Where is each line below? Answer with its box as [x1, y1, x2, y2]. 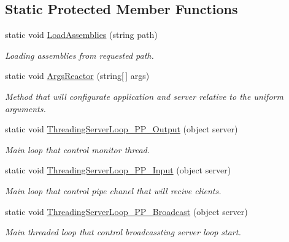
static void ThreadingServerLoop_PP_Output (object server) [5, 123, 238, 135]
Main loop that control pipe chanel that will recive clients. [5, 184, 222, 197]
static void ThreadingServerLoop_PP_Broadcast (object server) [5, 205, 248, 217]
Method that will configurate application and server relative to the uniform [5, 89, 283, 102]
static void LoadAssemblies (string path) [5, 28, 158, 41]
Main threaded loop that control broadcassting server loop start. [5, 225, 241, 238]
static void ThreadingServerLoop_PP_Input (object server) [5, 164, 231, 176]
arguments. [5, 102, 46, 115]
